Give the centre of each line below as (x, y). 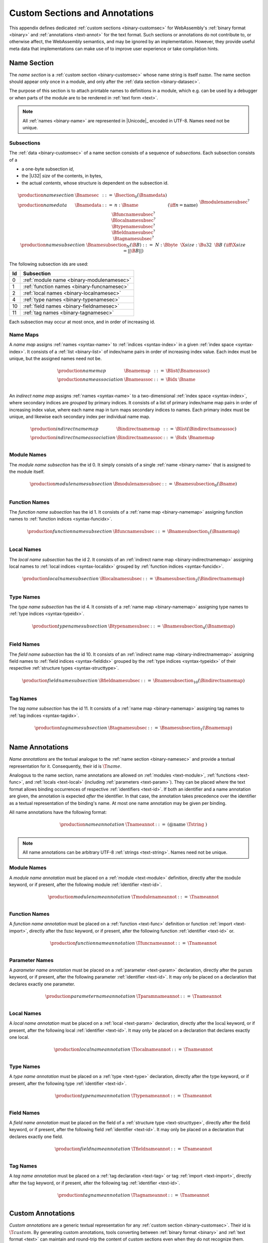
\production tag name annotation (94, 1195)
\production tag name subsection (71, 728)
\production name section (46, 195)
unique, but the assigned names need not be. (55, 358)
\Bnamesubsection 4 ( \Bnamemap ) (199, 626)
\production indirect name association (73, 438)
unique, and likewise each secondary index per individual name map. (80, 417)
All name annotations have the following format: (58, 812)
